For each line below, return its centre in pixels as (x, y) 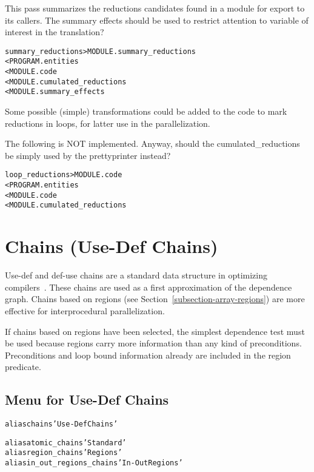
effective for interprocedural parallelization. (85, 310)
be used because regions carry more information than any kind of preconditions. (153, 343)
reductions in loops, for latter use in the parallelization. (108, 123)
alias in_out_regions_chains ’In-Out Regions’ (94, 463)
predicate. (23, 367)
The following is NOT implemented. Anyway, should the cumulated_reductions (152, 143)
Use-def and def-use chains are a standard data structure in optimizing (136, 275)
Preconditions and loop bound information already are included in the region (148, 355)
